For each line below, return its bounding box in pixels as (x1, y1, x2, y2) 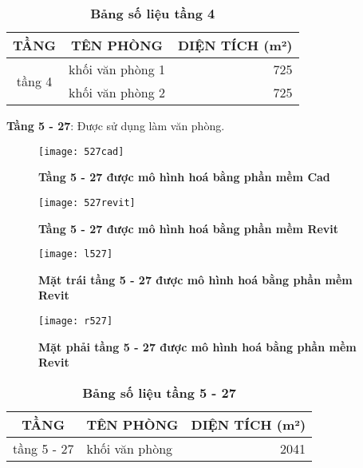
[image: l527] (38, 248, 113, 260)
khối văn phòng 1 (69, 60, 165, 78)
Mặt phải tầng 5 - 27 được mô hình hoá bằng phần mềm (38, 338, 357, 355)
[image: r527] (38, 315, 113, 327)
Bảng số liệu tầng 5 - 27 (82, 383, 236, 402)
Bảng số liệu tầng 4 (90, 4, 215, 22)
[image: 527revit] (38, 196, 136, 208)
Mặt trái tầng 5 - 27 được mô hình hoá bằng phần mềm (38, 271, 353, 288)
